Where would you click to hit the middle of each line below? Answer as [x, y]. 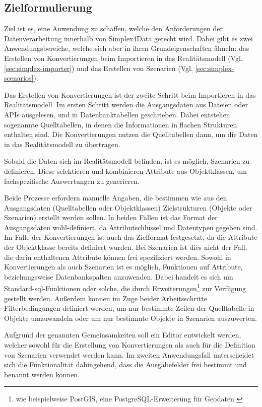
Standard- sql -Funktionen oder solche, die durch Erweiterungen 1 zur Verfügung [125, 288]
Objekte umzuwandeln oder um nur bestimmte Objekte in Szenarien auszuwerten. [130, 318]
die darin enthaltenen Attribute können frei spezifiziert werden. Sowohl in [118, 257]
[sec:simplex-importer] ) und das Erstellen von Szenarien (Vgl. [99, 68]
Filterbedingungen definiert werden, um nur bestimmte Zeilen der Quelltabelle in [129, 308]
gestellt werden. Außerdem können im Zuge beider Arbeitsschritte [106, 298]
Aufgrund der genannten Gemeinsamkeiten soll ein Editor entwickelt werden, [123, 335]
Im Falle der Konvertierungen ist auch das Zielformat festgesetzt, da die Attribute [131, 237]
